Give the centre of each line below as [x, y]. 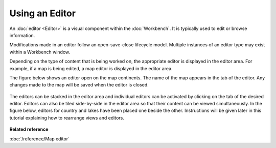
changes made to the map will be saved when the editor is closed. [79, 85]
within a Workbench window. [40, 52]
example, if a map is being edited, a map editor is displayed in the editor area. [91, 68]
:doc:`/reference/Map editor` [40, 139]
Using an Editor [43, 13]
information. [22, 35]
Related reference [29, 129]
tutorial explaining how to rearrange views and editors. [67, 117]
